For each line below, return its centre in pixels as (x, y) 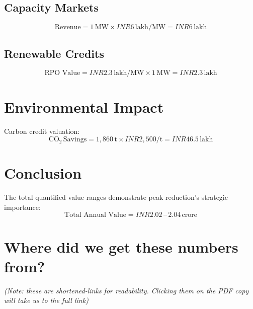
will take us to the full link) (46, 300)
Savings (75, 140)
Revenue (68, 27)
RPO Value (62, 73)
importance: (22, 207)
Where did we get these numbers (121, 246)
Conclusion (43, 173)
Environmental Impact (84, 106)
